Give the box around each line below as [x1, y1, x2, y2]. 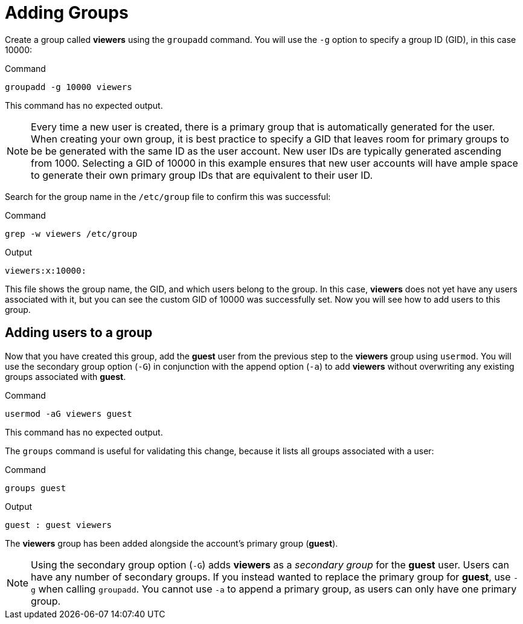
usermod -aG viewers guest [5, 408, 132, 419]
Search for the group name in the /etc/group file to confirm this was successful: [5, 191, 331, 202]
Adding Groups [5, 2, 129, 23]
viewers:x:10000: [5, 265, 86, 275]
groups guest [5, 483, 66, 493]
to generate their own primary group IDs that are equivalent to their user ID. [31, 169, 373, 181]
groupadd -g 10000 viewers [5, 82, 132, 92]
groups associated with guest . [5, 371, 126, 382]
